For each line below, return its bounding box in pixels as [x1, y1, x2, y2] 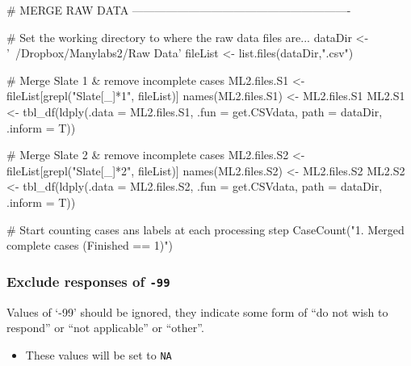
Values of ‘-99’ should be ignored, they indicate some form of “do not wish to [6, 303, 388, 320]
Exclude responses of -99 [6, 271, 170, 291]
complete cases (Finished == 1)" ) [6, 237, 173, 254]
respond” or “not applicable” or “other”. [6, 319, 204, 336]
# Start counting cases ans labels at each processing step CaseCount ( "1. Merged [6, 221, 405, 238]
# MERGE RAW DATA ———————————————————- [6, 2, 351, 18]
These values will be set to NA [25, 346, 172, 363]
